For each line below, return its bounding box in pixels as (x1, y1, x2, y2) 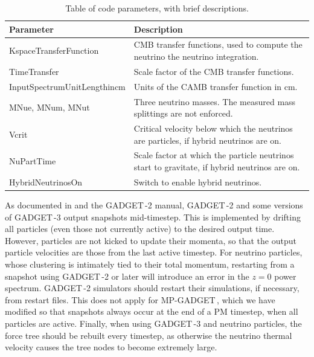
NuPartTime (9, 155, 56, 167)
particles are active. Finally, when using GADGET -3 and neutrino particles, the (5, 317, 302, 329)
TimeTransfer (9, 65, 59, 77)
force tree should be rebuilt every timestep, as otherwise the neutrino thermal (5, 329, 292, 341)
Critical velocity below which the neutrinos (133, 122, 293, 134)
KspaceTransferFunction (9, 44, 99, 57)
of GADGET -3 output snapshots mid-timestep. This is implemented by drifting (5, 210, 301, 223)
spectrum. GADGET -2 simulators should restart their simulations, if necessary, (5, 281, 300, 294)
